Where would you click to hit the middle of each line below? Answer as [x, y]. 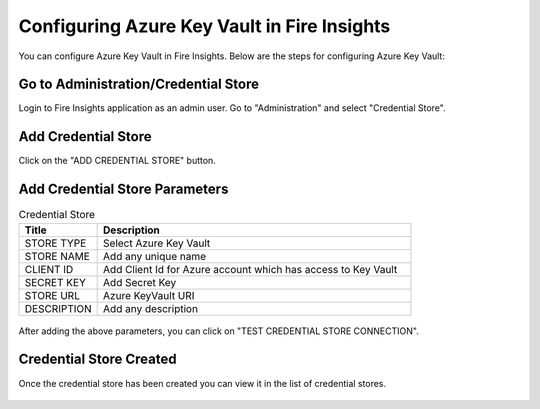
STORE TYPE [55, 243]
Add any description [151, 308]
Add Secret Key [140, 282]
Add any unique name [155, 256]
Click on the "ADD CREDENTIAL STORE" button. [117, 161]
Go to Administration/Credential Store [139, 84]
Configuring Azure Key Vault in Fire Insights [204, 26]
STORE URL [52, 295]
